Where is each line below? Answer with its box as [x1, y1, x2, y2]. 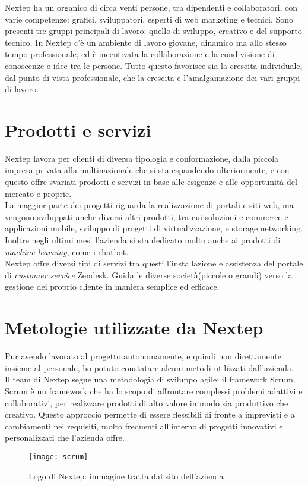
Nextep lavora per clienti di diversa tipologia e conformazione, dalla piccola [5, 152, 279, 164]
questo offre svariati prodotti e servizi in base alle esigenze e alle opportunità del [5, 175, 297, 188]
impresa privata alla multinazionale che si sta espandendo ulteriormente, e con [5, 164, 290, 176]
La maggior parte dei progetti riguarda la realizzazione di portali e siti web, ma [5, 199, 294, 211]
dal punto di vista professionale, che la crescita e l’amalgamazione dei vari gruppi [5, 71, 300, 83]
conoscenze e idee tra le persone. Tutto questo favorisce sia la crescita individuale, [5, 59, 303, 71]
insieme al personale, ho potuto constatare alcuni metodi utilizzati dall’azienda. [5, 361, 294, 374]
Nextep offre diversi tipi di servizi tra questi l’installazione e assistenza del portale [5, 257, 303, 269]
